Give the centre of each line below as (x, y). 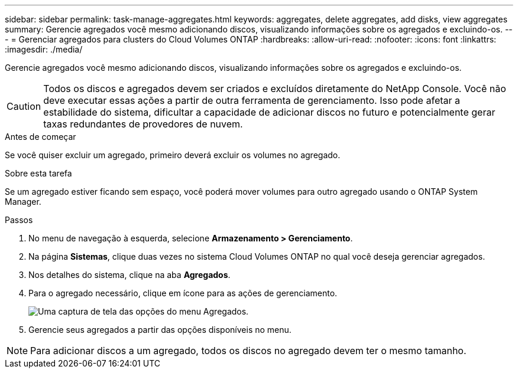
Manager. (23, 202)
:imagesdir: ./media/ (44, 49)
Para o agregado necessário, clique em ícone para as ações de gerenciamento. (183, 293)
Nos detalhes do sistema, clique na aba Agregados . (129, 275)
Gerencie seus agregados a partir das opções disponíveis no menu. (160, 330)
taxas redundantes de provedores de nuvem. (143, 124)
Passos (19, 220)
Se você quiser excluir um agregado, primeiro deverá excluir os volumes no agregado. (173, 155)
